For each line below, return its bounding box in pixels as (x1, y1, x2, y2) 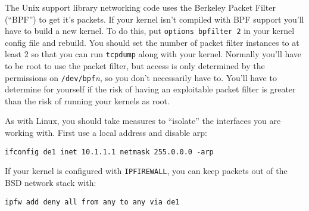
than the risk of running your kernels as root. (5, 94, 170, 107)
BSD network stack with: (5, 176, 96, 188)
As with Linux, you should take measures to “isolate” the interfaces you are (5, 114, 281, 127)
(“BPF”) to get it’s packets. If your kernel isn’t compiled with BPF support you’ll (5, 13, 304, 25)
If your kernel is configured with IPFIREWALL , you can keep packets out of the (5, 165, 288, 177)
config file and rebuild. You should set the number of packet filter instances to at (5, 36, 299, 48)
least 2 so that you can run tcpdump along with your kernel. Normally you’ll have (5, 48, 302, 60)
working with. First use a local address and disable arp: (5, 126, 207, 139)
